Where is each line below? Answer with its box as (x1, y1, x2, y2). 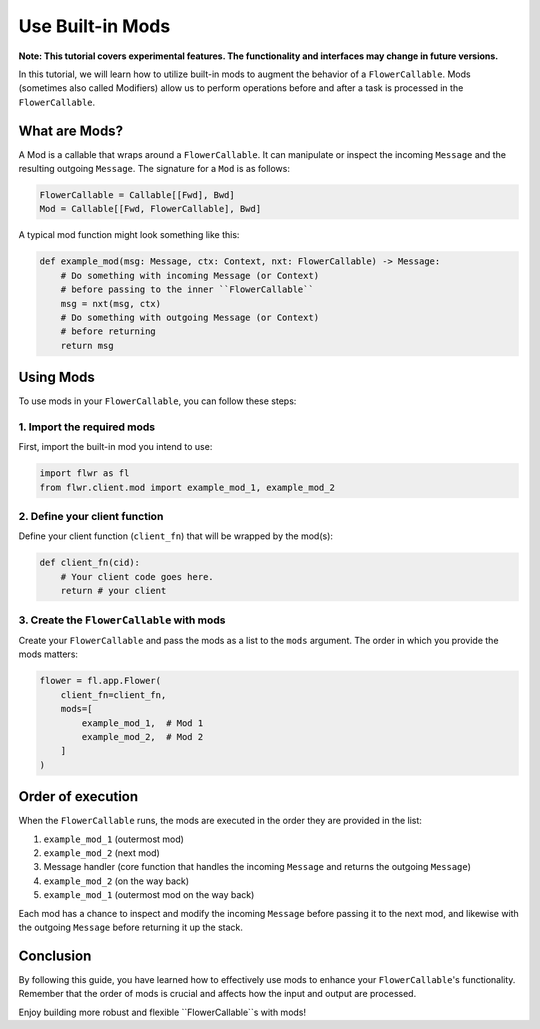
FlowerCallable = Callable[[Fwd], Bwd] (39, 190, 235, 200)
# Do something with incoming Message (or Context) (60, 270, 320, 281)
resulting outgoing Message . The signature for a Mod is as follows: (18, 163, 290, 175)
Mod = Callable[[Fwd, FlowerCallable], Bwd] (39, 203, 262, 215)
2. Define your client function (18, 510, 164, 524)
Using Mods (18, 369, 95, 386)
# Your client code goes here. (60, 571, 214, 582)
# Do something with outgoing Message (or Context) (60, 311, 320, 323)
